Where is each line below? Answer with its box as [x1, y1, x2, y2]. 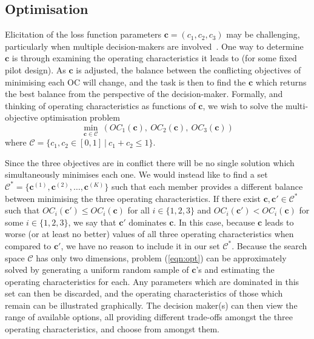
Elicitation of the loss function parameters [5, 28, 161, 41]
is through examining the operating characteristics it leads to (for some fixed [12, 52, 297, 64]
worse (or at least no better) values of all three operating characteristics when [5, 227, 294, 240]
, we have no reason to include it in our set [61, 239, 220, 252]
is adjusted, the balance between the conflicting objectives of [76, 63, 301, 76]
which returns [255, 75, 307, 88]
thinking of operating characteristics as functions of [5, 99, 196, 112]
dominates [129, 215, 167, 228]
